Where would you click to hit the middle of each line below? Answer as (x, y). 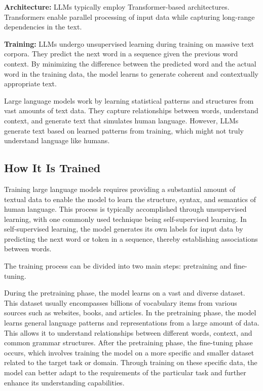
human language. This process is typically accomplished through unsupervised (125, 209)
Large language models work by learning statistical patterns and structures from (129, 100)
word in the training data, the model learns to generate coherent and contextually (131, 73)
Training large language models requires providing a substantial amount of (120, 189)
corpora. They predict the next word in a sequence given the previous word (121, 54)
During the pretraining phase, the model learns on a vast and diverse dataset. (125, 293)
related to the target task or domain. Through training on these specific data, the (131, 362)
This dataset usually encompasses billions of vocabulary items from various (121, 302)
